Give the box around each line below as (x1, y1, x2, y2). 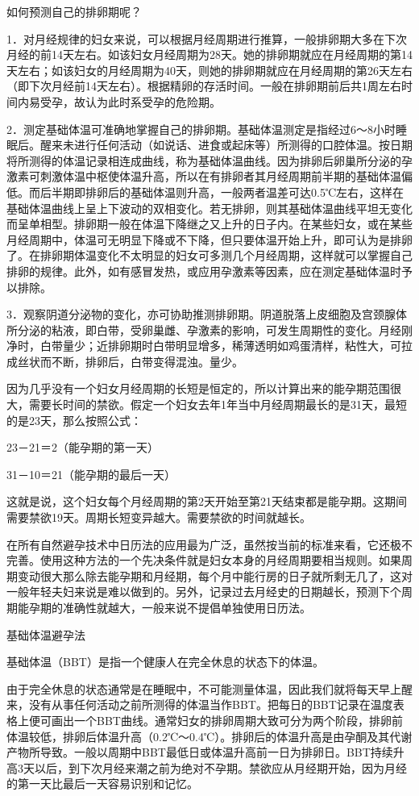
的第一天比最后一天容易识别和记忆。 (6, 775, 198, 792)
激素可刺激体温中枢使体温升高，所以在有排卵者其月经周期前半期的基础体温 (6, 168, 401, 185)
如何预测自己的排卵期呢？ (6, 3, 142, 19)
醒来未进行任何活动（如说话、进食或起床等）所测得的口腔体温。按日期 (39, 136, 413, 153)
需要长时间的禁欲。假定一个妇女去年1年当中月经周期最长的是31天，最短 (28, 396, 407, 413)
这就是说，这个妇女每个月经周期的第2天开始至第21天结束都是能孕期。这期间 (6, 493, 407, 510)
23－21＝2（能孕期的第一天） (6, 439, 159, 456)
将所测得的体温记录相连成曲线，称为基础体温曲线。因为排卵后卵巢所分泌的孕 (6, 152, 413, 169)
